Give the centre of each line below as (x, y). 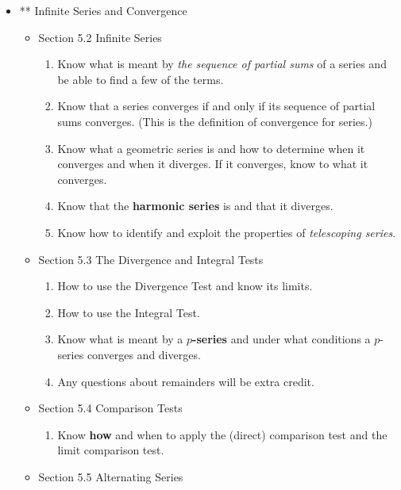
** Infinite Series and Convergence (103, 10)
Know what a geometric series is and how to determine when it (211, 148)
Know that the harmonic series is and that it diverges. (195, 206)
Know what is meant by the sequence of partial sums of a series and (222, 64)
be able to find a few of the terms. (141, 79)
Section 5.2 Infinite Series (100, 37)
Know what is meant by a (120, 339)
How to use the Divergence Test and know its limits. (185, 286)
